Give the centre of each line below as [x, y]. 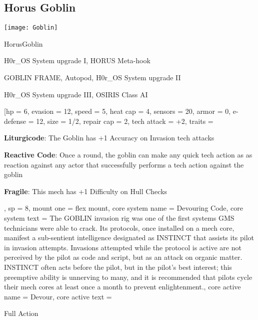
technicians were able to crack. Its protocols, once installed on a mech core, [119, 227]
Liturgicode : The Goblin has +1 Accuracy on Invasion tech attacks [109, 138]
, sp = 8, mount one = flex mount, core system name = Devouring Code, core [124, 208]
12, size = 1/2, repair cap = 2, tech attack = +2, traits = [125, 121]
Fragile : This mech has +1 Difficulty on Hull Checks [86, 191]
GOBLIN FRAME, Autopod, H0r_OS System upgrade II [92, 77]
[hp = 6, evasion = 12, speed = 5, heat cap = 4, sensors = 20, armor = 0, [117, 111]
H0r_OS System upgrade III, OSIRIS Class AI [76, 94]
